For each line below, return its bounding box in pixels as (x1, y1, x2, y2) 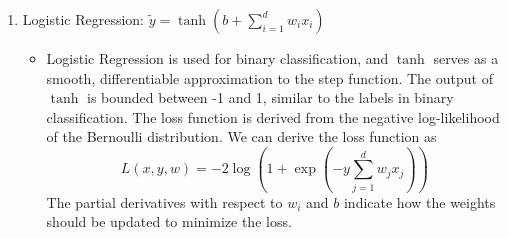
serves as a (433, 48, 499, 68)
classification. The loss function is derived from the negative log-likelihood (46, 106, 500, 127)
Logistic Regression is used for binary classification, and (46, 48, 389, 68)
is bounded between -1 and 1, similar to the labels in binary (87, 87, 454, 108)
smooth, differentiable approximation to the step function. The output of (46, 67, 493, 88)
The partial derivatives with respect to (46, 191, 283, 212)
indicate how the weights (343, 191, 496, 212)
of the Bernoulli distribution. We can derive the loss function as (46, 126, 437, 147)
